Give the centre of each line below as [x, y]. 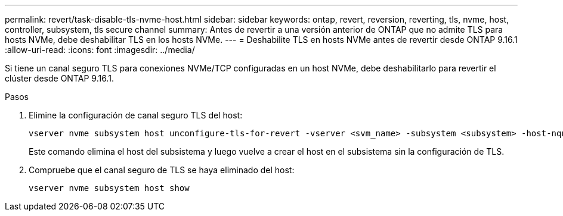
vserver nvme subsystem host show [109, 188]
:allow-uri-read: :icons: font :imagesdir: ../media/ [100, 50]
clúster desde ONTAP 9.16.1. [59, 78]
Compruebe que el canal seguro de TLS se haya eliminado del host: [162, 170]
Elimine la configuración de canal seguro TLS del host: [136, 115]
